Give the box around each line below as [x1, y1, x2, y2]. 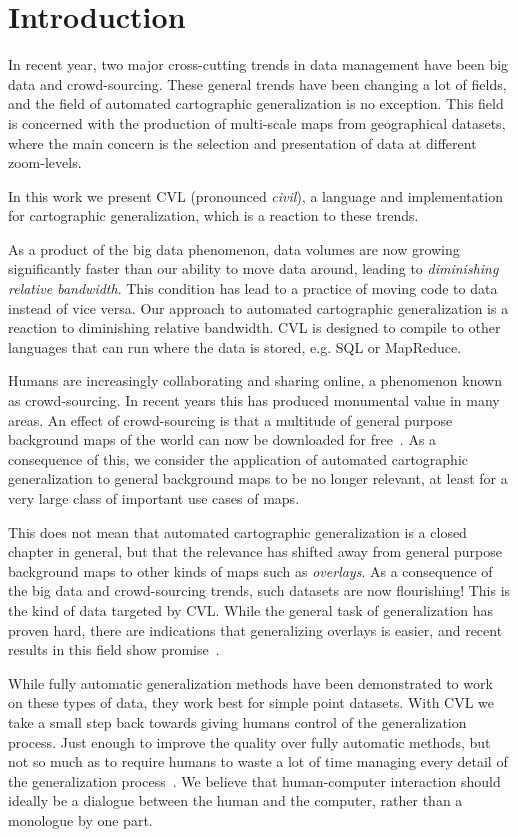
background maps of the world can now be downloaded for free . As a [8, 429, 437, 450]
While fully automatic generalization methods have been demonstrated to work [8, 672, 493, 693]
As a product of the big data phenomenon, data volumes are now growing [8, 238, 460, 259]
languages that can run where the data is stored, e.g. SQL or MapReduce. [8, 336, 462, 357]
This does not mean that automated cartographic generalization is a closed [8, 521, 467, 542]
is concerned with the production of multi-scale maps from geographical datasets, [8, 112, 506, 133]
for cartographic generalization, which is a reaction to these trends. [8, 205, 419, 226]
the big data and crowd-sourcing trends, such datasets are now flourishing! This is [8, 580, 511, 601]
